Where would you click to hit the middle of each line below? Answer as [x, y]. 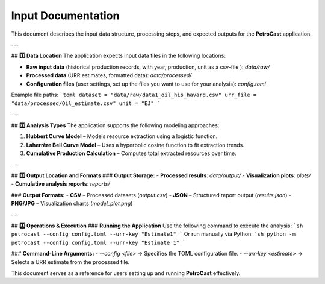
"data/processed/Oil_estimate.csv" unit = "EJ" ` [86, 103]
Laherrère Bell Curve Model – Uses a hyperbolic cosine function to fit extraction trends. [135, 145]
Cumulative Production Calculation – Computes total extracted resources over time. [132, 153]
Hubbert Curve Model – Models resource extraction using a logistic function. [122, 136]
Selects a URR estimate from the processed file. [70, 262]
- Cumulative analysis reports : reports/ [61, 184]
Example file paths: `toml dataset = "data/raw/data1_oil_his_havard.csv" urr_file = [134, 95]
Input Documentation [65, 16]
